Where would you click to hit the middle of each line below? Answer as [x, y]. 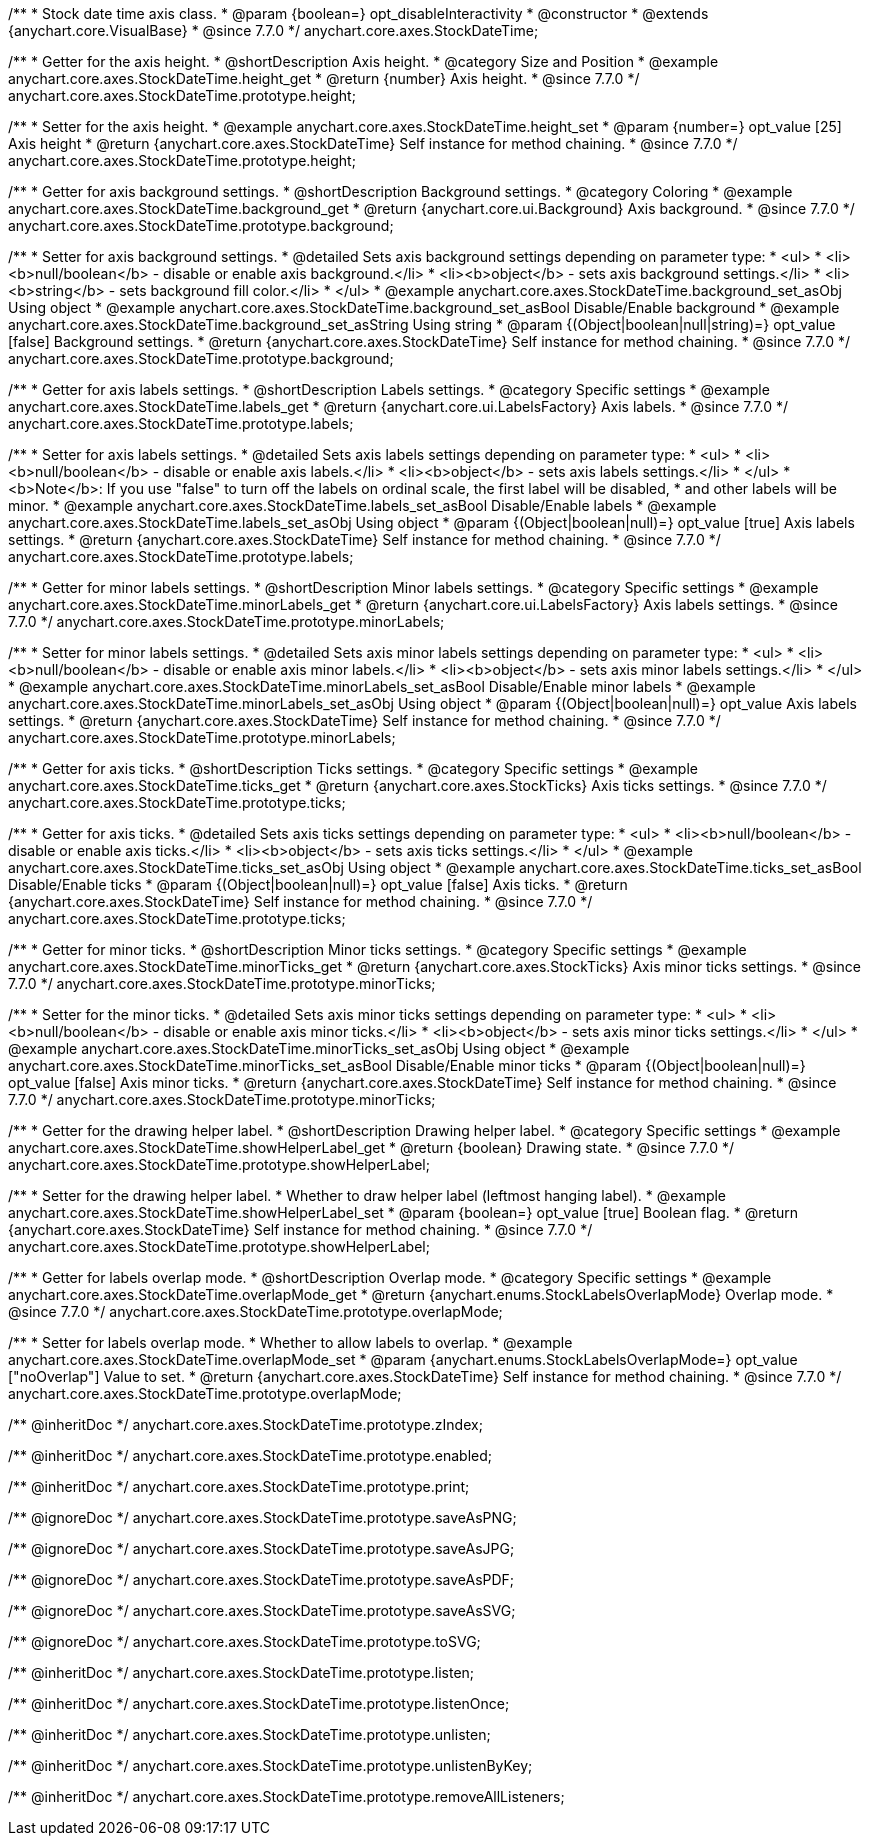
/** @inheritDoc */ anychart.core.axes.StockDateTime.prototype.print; [239, 1486]
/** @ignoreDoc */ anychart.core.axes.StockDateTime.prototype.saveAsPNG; [262, 1517]
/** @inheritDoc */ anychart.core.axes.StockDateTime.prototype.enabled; [250, 1455]
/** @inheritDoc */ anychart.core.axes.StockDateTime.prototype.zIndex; [245, 1424]
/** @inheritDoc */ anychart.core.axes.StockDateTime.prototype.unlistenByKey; [270, 1765]
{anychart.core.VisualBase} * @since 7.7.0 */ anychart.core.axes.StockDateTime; [273, 30]
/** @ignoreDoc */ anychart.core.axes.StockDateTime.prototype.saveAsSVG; [262, 1610]
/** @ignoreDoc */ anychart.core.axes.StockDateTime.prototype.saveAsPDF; [261, 1579]
